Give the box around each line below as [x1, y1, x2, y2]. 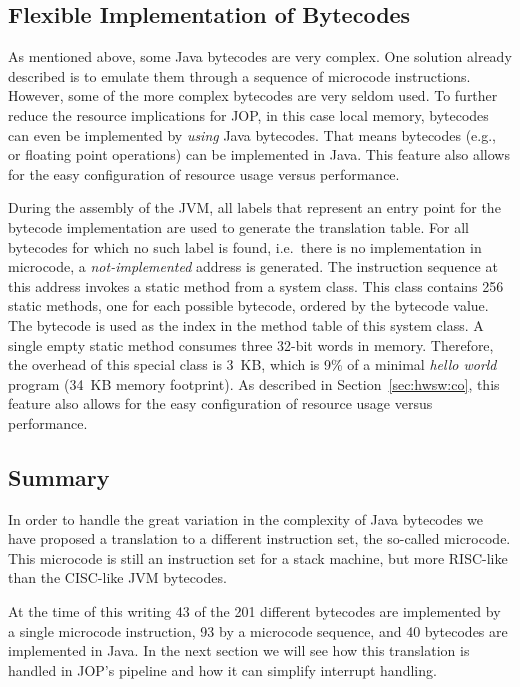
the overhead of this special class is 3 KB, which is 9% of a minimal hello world [8, 354, 497, 375]
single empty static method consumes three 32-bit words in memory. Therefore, [8, 334, 494, 355]
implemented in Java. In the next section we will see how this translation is [8, 640, 470, 661]
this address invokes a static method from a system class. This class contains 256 [8, 275, 504, 296]
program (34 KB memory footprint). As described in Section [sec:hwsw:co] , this [8, 373, 500, 394]
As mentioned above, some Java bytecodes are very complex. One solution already [8, 46, 512, 67]
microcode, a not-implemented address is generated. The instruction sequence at [8, 256, 498, 277]
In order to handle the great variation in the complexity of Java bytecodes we [8, 508, 483, 529]
